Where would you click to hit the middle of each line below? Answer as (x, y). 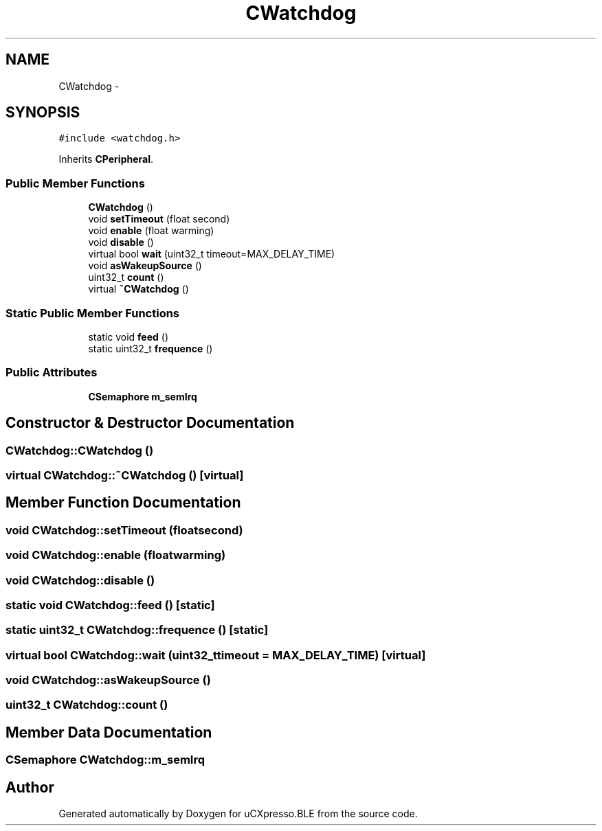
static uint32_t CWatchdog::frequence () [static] (137, 630)
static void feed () (129, 337)
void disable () (121, 242)
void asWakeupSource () (145, 266)
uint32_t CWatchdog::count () (87, 705)
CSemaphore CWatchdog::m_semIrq (105, 760)
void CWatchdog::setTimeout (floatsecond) (124, 530)
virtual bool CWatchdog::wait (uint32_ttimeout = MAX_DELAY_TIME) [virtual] (216, 655)
